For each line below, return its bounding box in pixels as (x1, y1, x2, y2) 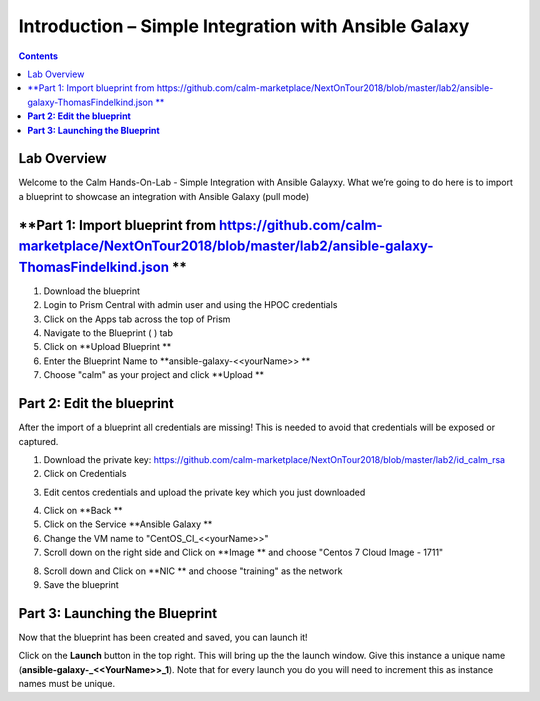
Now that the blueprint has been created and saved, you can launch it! (18, 631, 309, 643)
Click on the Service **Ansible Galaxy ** (43, 518, 213, 530)
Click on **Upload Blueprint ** (43, 341, 172, 353)
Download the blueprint (43, 285, 140, 297)
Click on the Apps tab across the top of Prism (43, 313, 231, 325)
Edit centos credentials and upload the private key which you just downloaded (43, 486, 366, 498)
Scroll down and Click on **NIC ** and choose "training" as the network (43, 565, 343, 577)
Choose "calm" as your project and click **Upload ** (43, 369, 265, 381)
